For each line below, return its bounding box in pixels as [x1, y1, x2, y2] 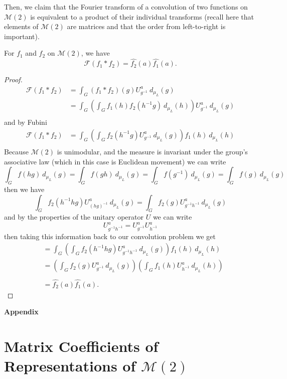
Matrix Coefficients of [4, 336, 159, 356]
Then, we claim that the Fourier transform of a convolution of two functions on [4, 2, 248, 12]
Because [4, 146, 29, 156]
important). [4, 31, 40, 41]
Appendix [4, 306, 39, 317]
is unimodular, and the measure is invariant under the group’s [57, 146, 248, 156]
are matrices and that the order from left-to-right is [67, 21, 226, 32]
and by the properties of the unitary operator [4, 212, 143, 222]
